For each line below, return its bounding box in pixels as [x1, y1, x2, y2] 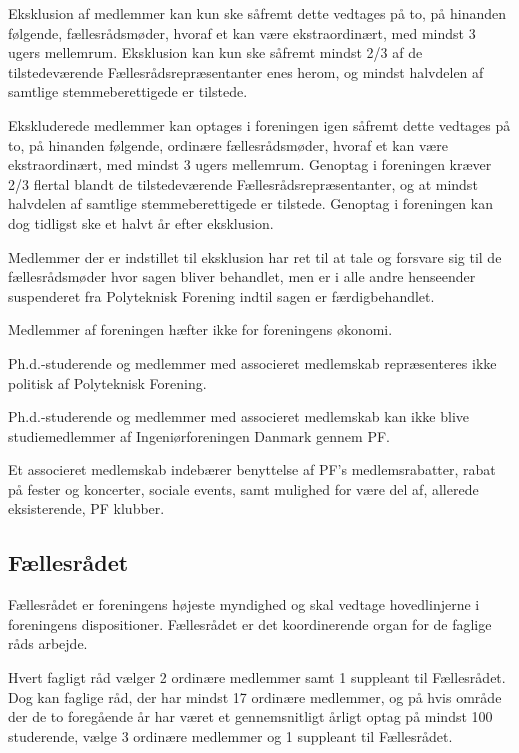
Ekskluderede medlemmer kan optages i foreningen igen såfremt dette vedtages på [8, 114, 511, 135]
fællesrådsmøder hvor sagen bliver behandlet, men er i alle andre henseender [8, 266, 476, 287]
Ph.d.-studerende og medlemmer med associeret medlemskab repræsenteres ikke [8, 352, 497, 373]
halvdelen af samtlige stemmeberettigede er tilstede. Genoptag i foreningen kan [8, 193, 493, 214]
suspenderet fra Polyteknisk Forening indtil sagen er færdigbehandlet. [8, 285, 435, 306]
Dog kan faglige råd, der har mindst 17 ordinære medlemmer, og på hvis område [8, 686, 502, 707]
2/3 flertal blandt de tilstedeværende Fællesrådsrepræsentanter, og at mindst [8, 173, 478, 194]
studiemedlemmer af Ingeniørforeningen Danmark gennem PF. [8, 425, 390, 446]
